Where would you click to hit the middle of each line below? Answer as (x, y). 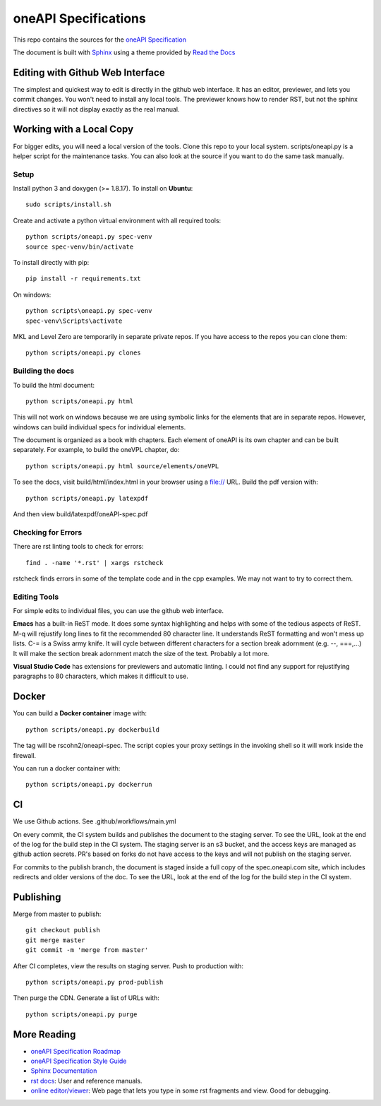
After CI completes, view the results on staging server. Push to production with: (128, 966)
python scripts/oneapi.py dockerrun (89, 785)
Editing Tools (36, 597)
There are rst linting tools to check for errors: (78, 547)
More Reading (44, 1034)
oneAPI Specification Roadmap (76, 1051)
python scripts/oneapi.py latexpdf (87, 498)
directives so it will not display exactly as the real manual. (96, 109)
